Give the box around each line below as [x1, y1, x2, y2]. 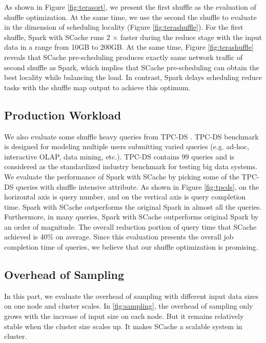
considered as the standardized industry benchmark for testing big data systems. [4, 161, 257, 172]
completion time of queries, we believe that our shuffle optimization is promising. [4, 241, 258, 252]
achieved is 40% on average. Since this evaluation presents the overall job [4, 231, 234, 242]
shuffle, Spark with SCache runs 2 [4, 31, 110, 42]
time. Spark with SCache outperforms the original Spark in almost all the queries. [4, 201, 262, 212]
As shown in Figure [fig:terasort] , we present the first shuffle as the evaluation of [4, 2, 256, 12]
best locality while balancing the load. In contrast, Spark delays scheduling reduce [4, 72, 262, 83]
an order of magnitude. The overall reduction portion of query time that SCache [4, 221, 257, 232]
